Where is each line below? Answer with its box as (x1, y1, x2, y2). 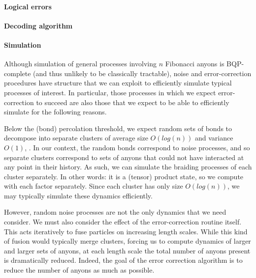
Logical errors (4, 1, 52, 11)
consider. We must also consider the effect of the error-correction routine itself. (4, 217, 242, 227)
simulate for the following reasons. (4, 107, 107, 117)
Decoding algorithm (4, 20, 73, 30)
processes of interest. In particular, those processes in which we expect (4, 87, 216, 97)
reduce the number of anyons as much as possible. (4, 265, 155, 275)
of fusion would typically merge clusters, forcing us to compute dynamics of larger (4, 236, 251, 246)
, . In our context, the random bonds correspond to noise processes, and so (25, 142, 250, 152)
